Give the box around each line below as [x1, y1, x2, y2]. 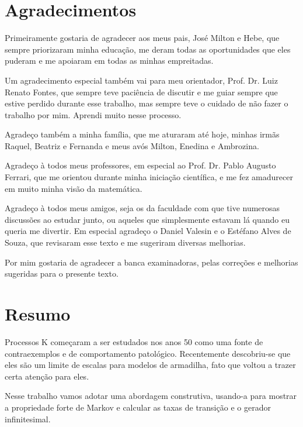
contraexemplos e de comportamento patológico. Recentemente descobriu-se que [5, 347, 291, 359]
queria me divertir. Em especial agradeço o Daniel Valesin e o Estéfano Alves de [5, 225, 291, 237]
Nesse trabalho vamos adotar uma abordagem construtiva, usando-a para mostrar [5, 390, 297, 402]
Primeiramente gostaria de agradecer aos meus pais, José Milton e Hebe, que [5, 32, 280, 44]
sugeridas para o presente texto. [5, 267, 119, 280]
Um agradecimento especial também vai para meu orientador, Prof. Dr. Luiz [5, 74, 278, 86]
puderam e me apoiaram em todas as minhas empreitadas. [5, 54, 214, 67]
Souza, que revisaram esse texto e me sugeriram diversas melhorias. [5, 236, 246, 249]
